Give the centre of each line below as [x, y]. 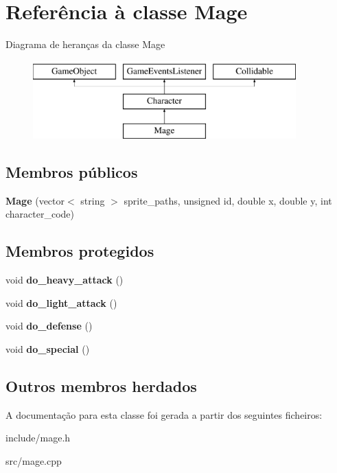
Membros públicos [72, 172]
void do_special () [48, 349]
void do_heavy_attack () [65, 280]
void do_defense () [49, 326]
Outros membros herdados [101, 386]
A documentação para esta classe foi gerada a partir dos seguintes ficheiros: [164, 414]
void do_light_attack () [61, 302]
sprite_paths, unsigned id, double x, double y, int [228, 200]
